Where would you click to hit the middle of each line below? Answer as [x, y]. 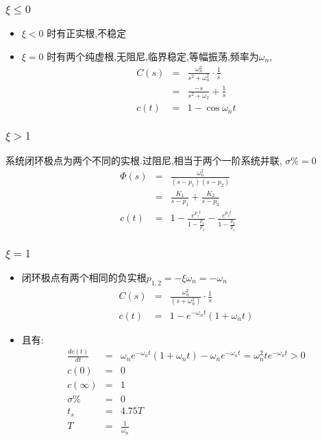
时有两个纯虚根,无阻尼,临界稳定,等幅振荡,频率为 [153, 56]
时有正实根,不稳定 [87, 33]
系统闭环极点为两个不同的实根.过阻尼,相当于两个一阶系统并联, [144, 160]
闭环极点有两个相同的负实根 [84, 277]
